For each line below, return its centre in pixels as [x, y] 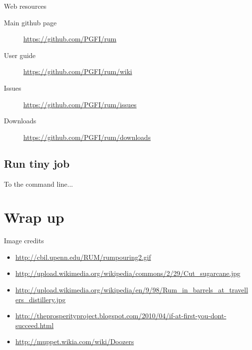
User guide [20, 55]
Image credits [24, 241]
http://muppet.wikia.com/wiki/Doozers [75, 341]
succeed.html [35, 325]
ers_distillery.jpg [40, 299]
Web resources [25, 6]
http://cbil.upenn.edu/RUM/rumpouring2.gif [83, 257]
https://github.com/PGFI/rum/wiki [78, 71]
